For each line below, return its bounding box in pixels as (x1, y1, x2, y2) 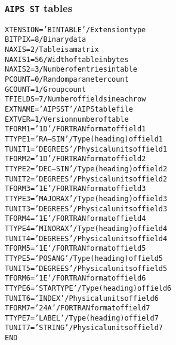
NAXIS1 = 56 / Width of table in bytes (5, 55, 129, 64)
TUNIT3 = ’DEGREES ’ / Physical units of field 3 (5, 204, 168, 213)
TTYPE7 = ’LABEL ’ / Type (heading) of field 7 (5, 313, 159, 322)
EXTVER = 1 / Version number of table (5, 115, 129, 124)
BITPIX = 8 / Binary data (5, 35, 87, 44)
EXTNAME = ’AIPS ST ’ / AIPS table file (5, 105, 133, 114)
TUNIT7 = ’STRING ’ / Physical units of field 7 (5, 324, 163, 332)
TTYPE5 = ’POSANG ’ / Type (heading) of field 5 (5, 254, 163, 263)
